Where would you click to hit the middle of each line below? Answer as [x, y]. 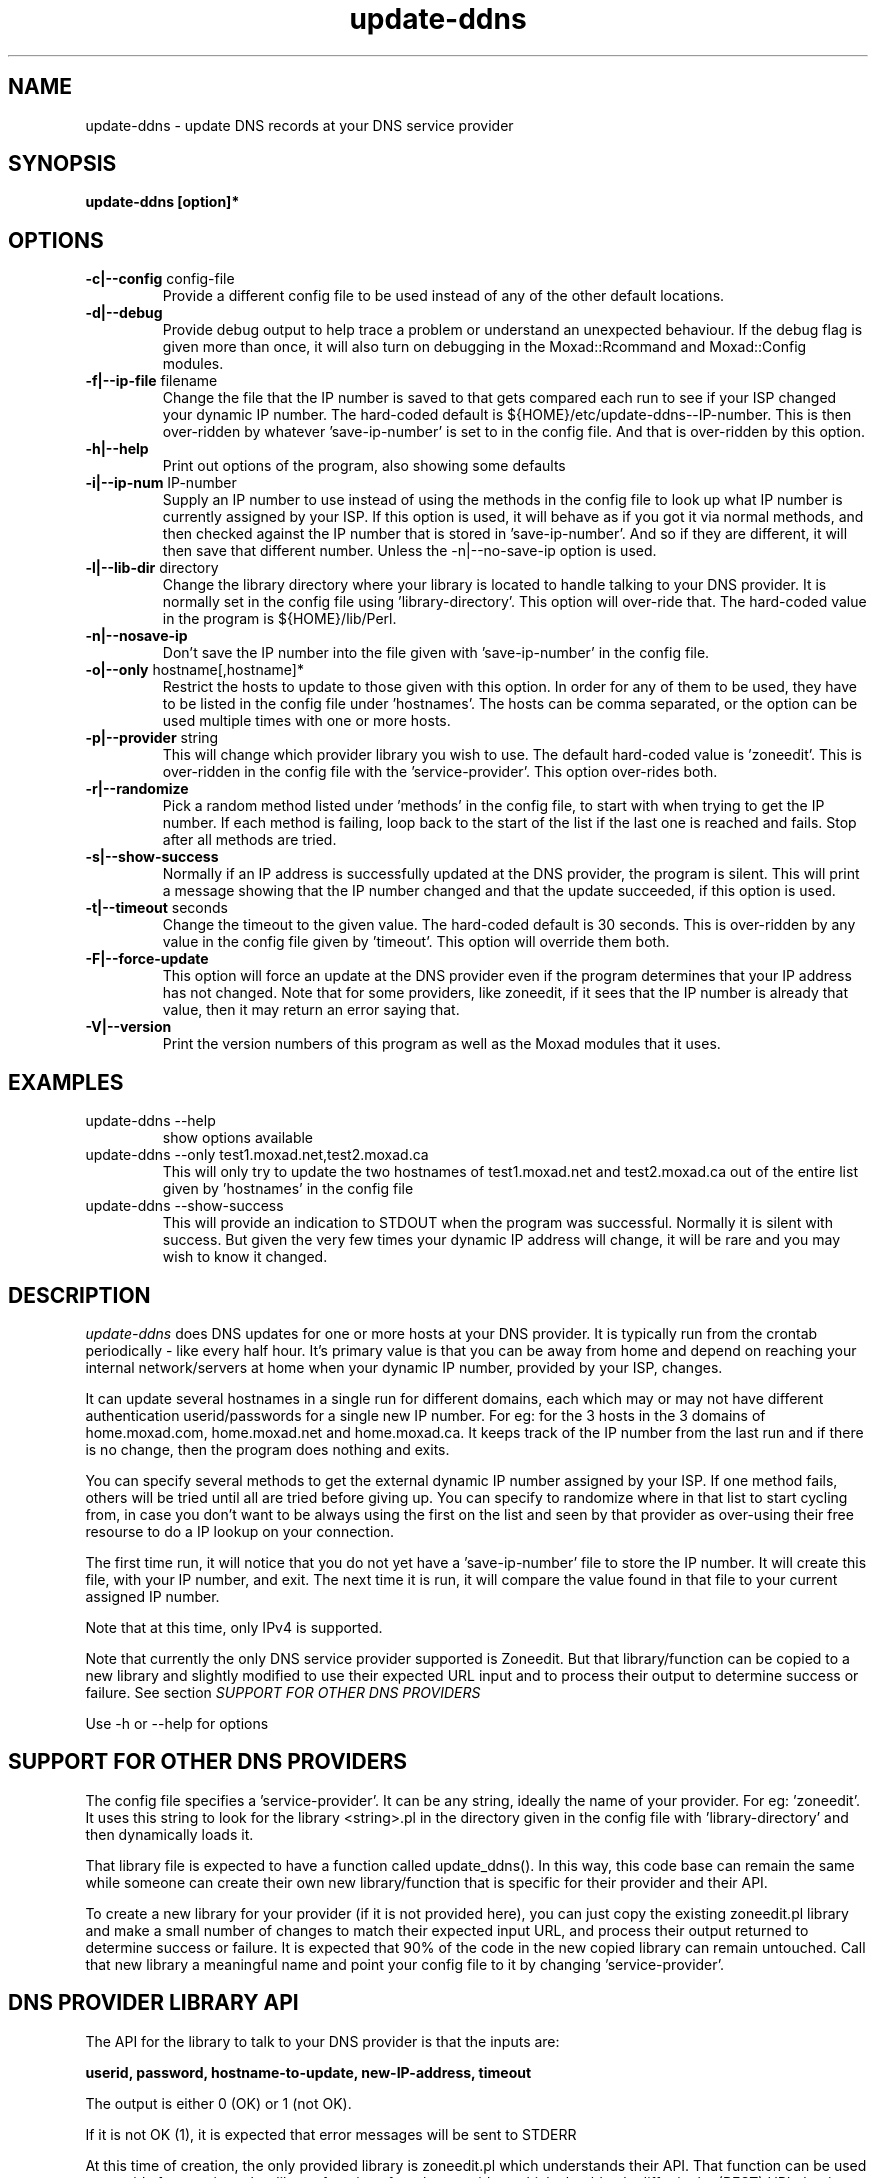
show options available [238, 1138]
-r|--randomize [137, 789]
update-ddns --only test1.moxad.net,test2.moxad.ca [257, 1155]
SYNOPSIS [62, 164]
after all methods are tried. [249, 840]
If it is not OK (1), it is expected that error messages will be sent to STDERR [331, 2134]
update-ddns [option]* [162, 202]
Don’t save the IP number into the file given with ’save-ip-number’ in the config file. [436, 653]
